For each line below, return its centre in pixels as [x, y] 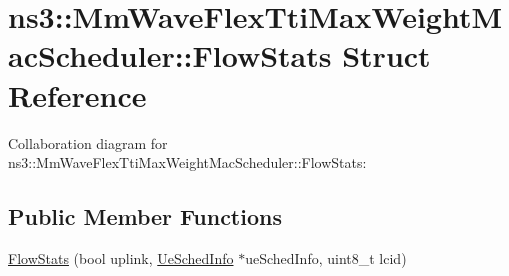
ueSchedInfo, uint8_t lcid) [326, 257]
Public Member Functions [145, 216]
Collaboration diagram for [88, 142]
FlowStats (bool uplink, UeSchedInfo [121, 257]
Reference [77, 94]
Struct [386, 55]
